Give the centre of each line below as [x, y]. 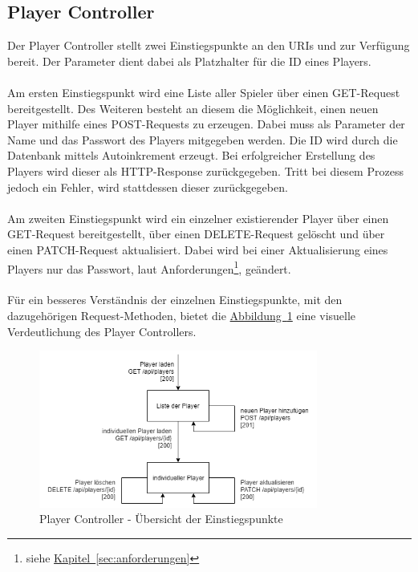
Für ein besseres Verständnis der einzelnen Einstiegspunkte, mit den [175, 300]
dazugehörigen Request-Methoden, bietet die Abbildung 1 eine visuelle [182, 315]
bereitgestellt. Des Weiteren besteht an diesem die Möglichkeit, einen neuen [193, 108]
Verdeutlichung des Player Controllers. [102, 331]
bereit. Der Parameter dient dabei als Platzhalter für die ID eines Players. [189, 61]
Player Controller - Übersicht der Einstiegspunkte [161, 519]
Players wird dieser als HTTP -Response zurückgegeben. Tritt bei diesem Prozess [205, 170]
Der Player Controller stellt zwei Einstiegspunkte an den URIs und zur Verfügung [209, 45]
